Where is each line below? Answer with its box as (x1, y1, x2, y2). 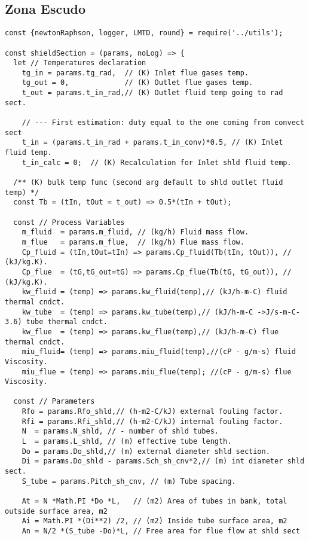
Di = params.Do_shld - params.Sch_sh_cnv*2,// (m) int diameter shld (22, 457, 305, 466)
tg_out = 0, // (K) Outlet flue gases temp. (22, 78, 253, 87)
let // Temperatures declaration (13, 59, 146, 68)
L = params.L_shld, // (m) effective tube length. (22, 437, 232, 446)
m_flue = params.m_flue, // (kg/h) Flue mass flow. (22, 237, 244, 246)
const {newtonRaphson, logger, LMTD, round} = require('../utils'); (5, 29, 283, 38)
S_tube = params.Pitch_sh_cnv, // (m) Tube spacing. (22, 477, 236, 486)
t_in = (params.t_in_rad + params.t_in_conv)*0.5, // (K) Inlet (22, 138, 283, 147)
